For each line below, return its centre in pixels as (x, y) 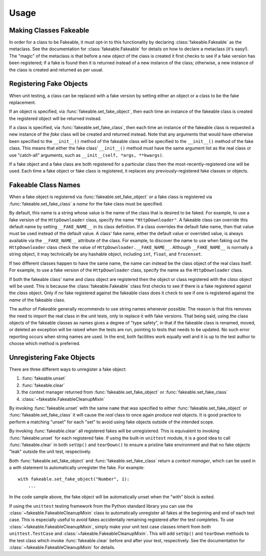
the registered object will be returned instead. (55, 118)
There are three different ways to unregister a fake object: (68, 369)
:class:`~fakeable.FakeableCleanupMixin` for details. (62, 548)
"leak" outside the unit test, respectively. (50, 452)
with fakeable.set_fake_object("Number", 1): (74, 479)
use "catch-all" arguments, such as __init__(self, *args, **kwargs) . (86, 155)
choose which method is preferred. (45, 344)
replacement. (23, 102)
